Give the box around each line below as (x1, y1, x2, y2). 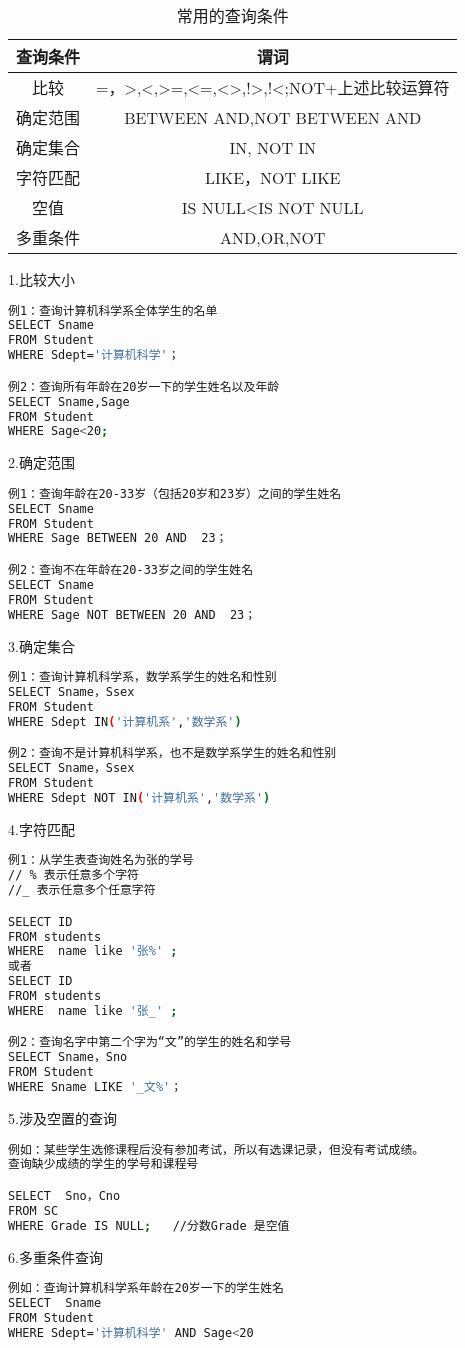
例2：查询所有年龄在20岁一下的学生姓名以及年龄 (8, 379, 280, 394)
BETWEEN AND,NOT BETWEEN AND (124, 105, 422, 129)
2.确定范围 (8, 452, 75, 473)
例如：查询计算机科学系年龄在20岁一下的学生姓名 (8, 1281, 284, 1296)
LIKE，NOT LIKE (204, 166, 341, 189)
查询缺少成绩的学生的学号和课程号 (8, 1157, 199, 1172)
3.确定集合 (8, 635, 75, 656)
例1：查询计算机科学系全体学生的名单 (8, 303, 218, 318)
